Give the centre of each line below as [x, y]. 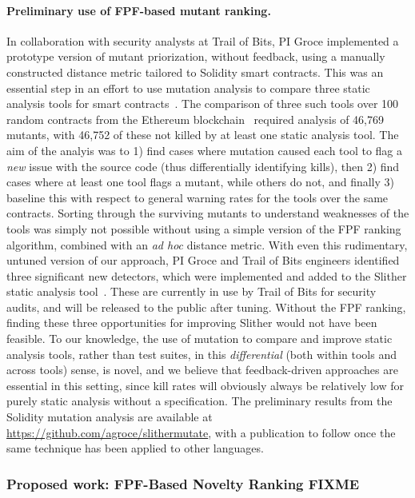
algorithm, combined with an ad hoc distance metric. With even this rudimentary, [207, 244]
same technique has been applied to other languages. [135, 448]
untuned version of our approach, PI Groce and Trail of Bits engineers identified [203, 260]
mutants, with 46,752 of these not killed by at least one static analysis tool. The [203, 135]
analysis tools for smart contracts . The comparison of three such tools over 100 [203, 104]
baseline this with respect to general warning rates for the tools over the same [198, 197]
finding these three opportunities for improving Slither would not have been [192, 323]
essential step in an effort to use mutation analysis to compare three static [188, 88]
